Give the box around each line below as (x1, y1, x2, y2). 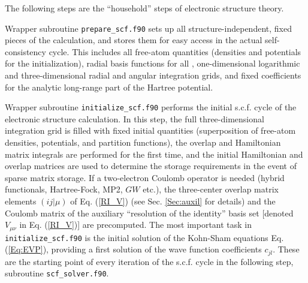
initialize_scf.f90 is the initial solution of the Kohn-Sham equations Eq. (5, 231, 284, 243)
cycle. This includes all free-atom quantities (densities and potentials (49, 45, 301, 58)
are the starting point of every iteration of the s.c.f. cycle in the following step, (5, 255, 294, 267)
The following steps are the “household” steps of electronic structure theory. (5, 2, 284, 14)
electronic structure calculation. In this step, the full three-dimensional (5, 112, 264, 125)
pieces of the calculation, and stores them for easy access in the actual (5, 34, 262, 46)
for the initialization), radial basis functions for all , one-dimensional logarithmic (5, 57, 300, 70)
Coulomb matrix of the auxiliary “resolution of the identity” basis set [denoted (5, 206, 294, 219)
